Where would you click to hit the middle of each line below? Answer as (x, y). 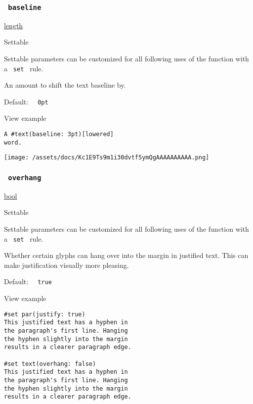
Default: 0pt (26, 101)
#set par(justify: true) (45, 314)
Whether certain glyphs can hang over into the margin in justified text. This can (126, 255)
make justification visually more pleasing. (66, 265)
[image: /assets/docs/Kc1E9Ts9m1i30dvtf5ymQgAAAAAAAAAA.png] (107, 158)
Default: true (28, 281)
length (14, 25)
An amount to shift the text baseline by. (65, 85)
